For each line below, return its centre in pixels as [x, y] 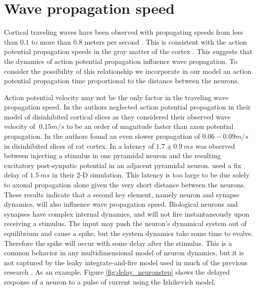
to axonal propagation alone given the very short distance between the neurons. [125, 185]
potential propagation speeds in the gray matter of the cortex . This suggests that [128, 51]
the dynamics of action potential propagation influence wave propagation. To [121, 61]
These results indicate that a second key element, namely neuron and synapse [122, 194]
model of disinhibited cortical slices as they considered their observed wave [117, 116]
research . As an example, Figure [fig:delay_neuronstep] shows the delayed [117, 272]
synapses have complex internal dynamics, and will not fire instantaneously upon [127, 213]
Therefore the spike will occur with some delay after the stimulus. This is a [118, 243]
